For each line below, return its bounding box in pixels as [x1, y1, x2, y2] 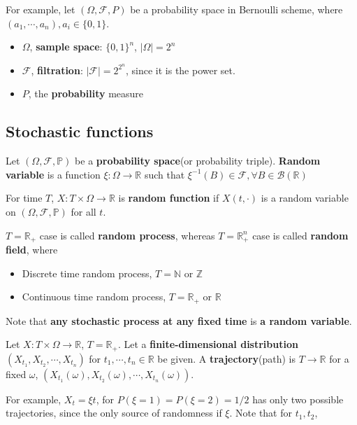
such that [144, 167, 185, 181]
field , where [6, 242, 58, 257]
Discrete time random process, [22, 265, 152, 280]
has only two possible [252, 391, 344, 406]
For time [6, 190, 43, 205]
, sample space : [29, 39, 103, 54]
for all [71, 204, 96, 219]
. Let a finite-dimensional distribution [117, 337, 298, 351]
